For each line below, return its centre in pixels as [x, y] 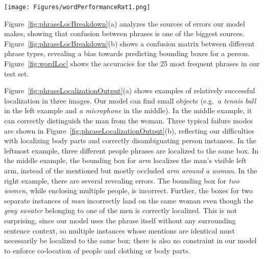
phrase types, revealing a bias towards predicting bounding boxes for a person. [127, 53]
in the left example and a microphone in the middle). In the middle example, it [128, 110]
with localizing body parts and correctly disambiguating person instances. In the [130, 140]
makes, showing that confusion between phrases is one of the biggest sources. [124, 33]
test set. [17, 73]
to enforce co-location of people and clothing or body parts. [97, 250]
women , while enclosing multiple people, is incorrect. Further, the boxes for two [128, 190]
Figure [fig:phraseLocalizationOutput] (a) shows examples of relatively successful [130, 90]
